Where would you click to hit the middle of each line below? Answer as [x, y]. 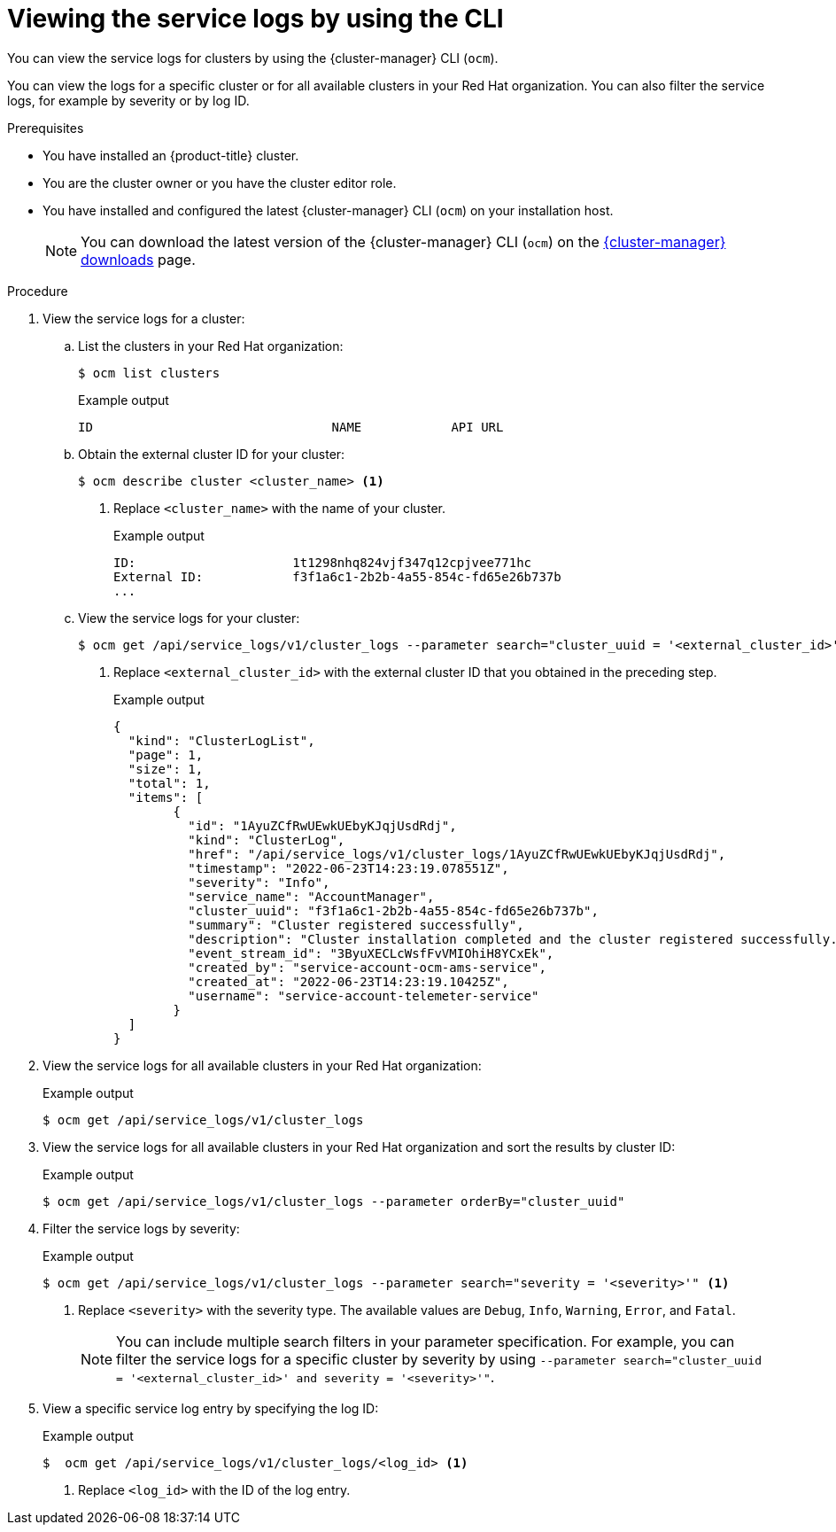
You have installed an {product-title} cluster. [171, 155]
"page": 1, [166, 754]
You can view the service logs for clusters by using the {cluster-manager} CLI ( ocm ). [253, 58]
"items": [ [166, 797]
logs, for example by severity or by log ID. [128, 100]
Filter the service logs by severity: [141, 1228]
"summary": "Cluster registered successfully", [356, 925]
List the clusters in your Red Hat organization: [211, 346]
